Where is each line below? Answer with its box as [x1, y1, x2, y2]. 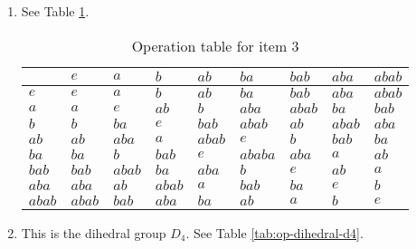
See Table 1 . [21, 2, 90, 20]
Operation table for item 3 [131, 34, 299, 56]
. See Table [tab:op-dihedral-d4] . [185, 223, 364, 242]
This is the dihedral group [21, 223, 166, 242]
